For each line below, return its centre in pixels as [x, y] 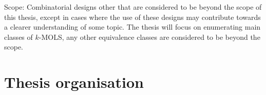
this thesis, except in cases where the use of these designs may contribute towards [132, 17]
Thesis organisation [74, 82]
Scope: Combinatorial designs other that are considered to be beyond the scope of [133, 7]
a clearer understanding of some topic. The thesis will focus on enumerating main [132, 27]
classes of [18, 37]
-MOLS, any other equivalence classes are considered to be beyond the [149, 37]
